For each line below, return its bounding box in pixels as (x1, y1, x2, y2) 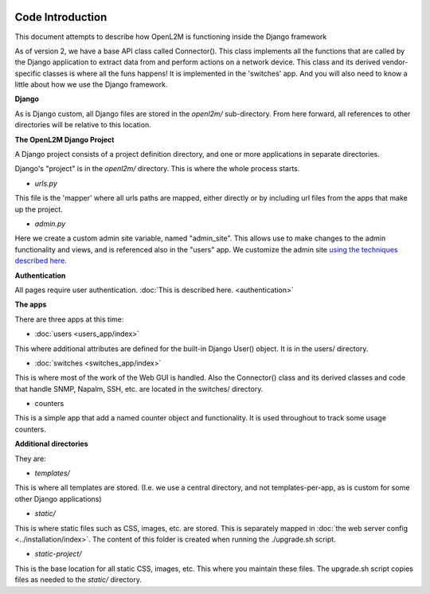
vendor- (381, 57, 408, 67)
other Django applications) (14, 494, 103, 503)
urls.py (34, 178, 57, 188)
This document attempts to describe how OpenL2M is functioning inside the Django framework (14, 32, 327, 41)
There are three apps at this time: (14, 315, 124, 324)
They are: (14, 454, 47, 463)
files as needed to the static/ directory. (14, 575, 143, 584)
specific (14, 68, 41, 78)
